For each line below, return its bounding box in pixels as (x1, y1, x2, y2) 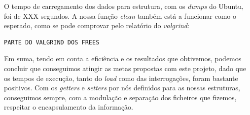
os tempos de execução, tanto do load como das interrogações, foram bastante (4, 73, 238, 83)
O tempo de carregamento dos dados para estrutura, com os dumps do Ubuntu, (4, 1, 244, 11)
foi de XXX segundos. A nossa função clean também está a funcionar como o (4, 10, 236, 21)
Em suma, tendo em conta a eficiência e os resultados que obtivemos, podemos (4, 53, 242, 64)
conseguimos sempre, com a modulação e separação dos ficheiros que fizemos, (4, 92, 237, 102)
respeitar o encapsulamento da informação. (4, 102, 133, 112)
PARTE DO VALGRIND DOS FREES (4, 38, 100, 46)
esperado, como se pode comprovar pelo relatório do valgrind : (4, 20, 189, 31)
